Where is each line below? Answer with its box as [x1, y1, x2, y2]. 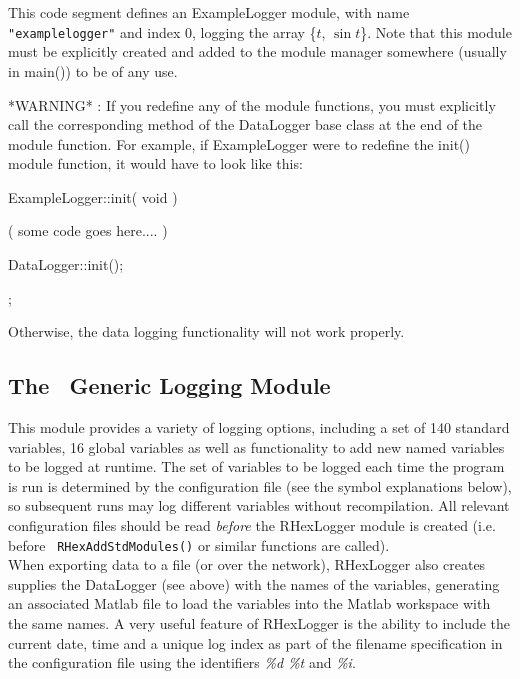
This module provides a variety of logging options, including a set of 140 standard [8, 417, 510, 438]
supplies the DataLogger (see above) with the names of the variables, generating [8, 573, 500, 594]
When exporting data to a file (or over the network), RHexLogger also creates [8, 554, 486, 575]
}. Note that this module [360, 21, 512, 42]
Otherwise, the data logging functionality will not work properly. [8, 321, 405, 342]
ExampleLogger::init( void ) [8, 186, 178, 207]
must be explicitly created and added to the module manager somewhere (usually [8, 41, 507, 62]
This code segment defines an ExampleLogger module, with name [8, 2, 410, 22]
